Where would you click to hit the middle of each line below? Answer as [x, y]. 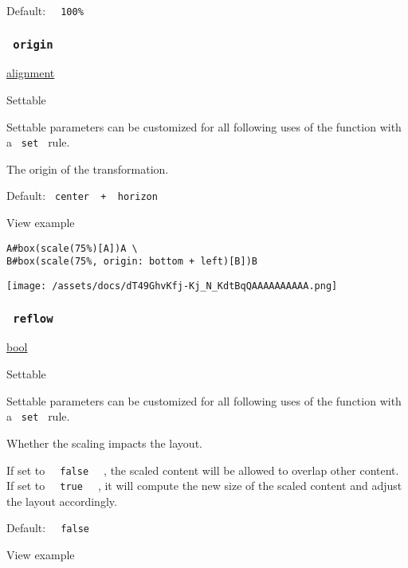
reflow [33, 318]
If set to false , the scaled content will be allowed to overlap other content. [203, 470]
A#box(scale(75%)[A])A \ [72, 248]
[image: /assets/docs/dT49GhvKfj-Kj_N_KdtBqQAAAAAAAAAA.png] [172, 286]
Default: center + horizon [82, 196]
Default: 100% [45, 10]
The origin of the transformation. [88, 168]
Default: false [48, 528]
